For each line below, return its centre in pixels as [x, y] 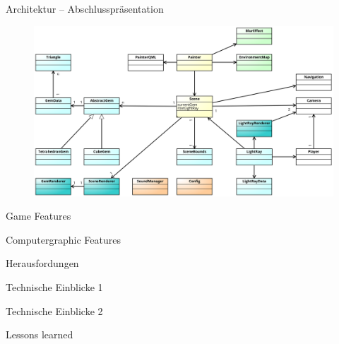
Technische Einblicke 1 [54, 286]
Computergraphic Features [63, 239]
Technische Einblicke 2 [54, 310]
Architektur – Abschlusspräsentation [85, 8]
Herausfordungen [42, 263]
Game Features [38, 216]
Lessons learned [40, 334]
